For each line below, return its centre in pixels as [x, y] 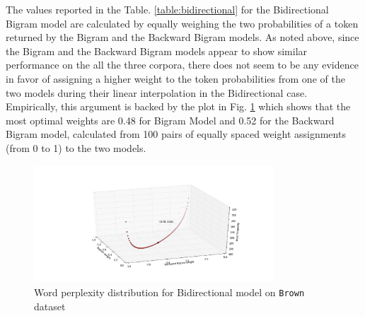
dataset [50, 306]
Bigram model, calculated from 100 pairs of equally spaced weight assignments [176, 134]
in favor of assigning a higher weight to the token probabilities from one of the [175, 78]
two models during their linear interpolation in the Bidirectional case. [157, 92]
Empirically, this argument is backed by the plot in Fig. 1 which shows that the [178, 106]
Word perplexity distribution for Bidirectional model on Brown [169, 292]
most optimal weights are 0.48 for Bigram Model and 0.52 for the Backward [170, 120]
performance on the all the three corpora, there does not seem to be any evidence [182, 65]
